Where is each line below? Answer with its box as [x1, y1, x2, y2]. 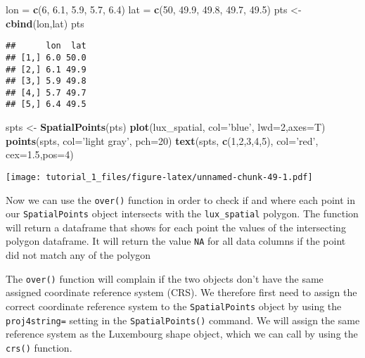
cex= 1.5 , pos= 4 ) [6, 147, 74, 162]
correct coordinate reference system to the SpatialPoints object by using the [6, 298, 342, 313]
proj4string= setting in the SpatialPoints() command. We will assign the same [6, 312, 360, 327]
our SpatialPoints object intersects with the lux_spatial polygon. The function [6, 206, 359, 221]
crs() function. [6, 340, 72, 354]
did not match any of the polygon [6, 248, 151, 262]
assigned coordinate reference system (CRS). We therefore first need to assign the [6, 285, 357, 300]
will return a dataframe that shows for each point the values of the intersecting [6, 219, 346, 234]
